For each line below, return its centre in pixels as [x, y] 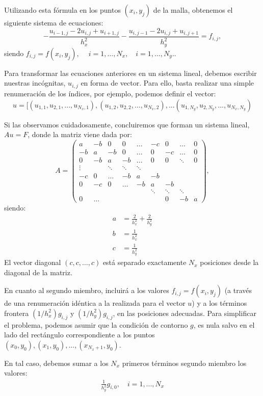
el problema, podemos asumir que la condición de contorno [96, 324]
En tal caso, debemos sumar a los [56, 363]
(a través [238, 290]
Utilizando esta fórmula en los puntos [62, 10]
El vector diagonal [33, 262]
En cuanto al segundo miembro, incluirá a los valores [87, 290]
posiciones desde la [229, 262]
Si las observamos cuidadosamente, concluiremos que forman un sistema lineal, [127, 124]
